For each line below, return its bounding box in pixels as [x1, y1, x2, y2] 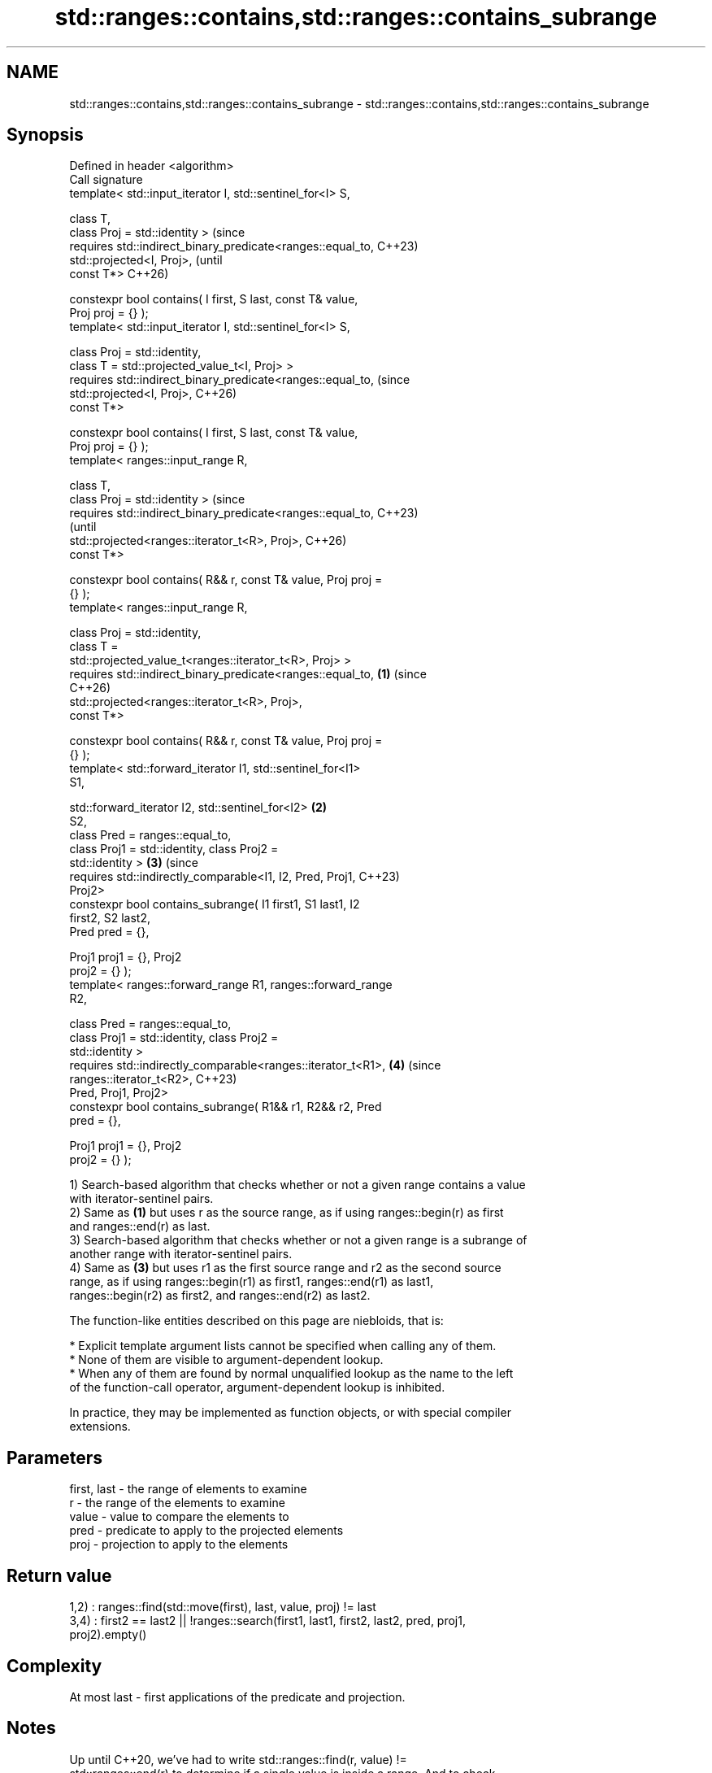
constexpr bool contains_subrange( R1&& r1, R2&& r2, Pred [69, 1100, 382, 1114]
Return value [7, 1565, 112, 1586]
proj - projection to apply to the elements [69, 1537, 289, 1552]
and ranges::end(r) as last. [69, 1219, 211, 1234]
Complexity [7, 1655, 102, 1676]
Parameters [7, 1447, 102, 1468]
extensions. [69, 1419, 131, 1434]
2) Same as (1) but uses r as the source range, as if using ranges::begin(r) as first [69, 1205, 504, 1220]
